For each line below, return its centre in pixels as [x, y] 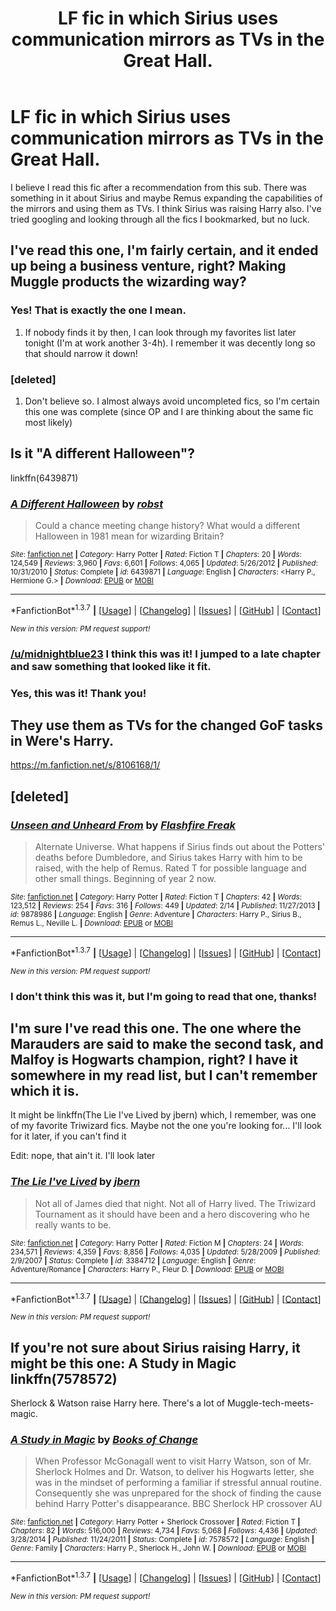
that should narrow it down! [81, 353]
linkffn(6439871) [44, 478]
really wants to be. [73, 1224]
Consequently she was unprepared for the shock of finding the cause [178, 1493]
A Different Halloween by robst [87, 504]
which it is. [45, 1091]
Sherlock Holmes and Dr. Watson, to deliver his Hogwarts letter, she [174, 1472]
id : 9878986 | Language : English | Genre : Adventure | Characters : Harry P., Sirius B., [156, 915]
